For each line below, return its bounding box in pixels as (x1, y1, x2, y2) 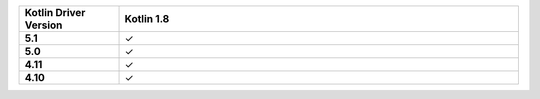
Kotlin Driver (24, 6, 86, 19)
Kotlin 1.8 (124, 12, 170, 25)
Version (24, 18, 63, 32)
